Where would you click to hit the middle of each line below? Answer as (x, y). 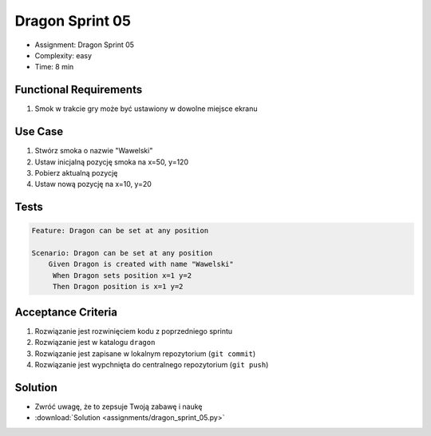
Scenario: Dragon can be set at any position (122, 253)
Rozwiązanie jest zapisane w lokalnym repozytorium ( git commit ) (145, 353)
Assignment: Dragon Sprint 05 (85, 45)
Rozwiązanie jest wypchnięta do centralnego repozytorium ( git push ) (152, 364)
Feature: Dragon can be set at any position (120, 231)
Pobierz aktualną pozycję (76, 172)
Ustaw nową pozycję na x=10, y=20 (93, 184)
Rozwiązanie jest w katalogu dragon (95, 343)
